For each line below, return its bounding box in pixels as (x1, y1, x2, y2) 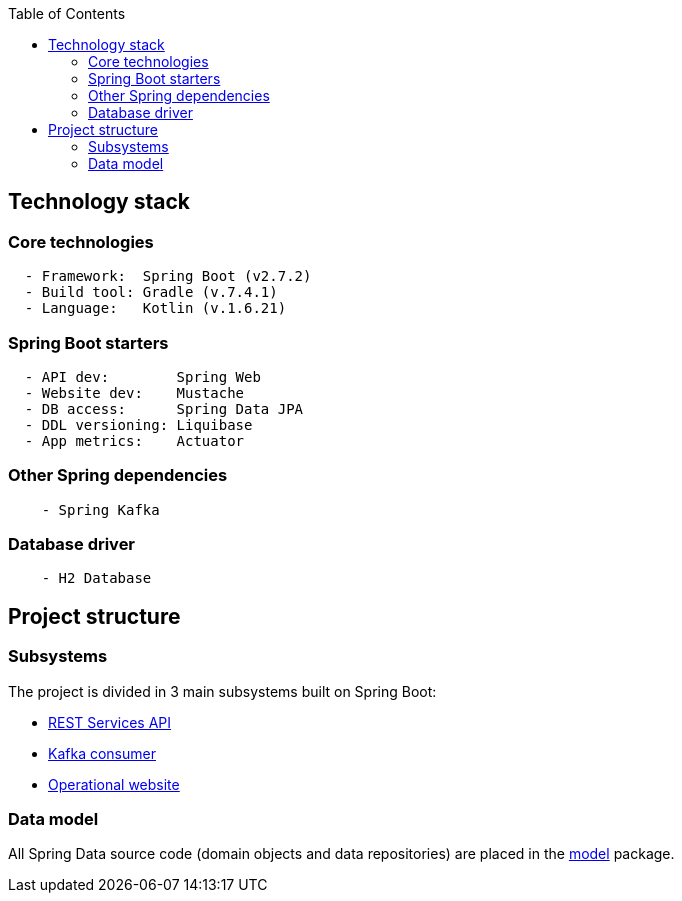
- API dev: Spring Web (24, 368, 261, 385)
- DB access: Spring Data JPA (24, 400, 304, 417)
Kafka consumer (48, 744, 156, 762)
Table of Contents (8, 5, 126, 22)
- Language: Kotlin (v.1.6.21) (24, 300, 287, 317)
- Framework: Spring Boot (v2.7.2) (24, 268, 312, 285)
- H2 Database (41, 570, 152, 587)
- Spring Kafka (41, 501, 160, 518)
